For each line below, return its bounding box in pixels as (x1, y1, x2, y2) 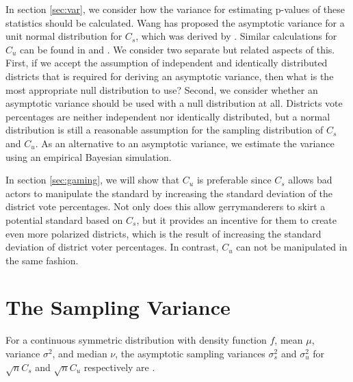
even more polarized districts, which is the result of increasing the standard (5, 226, 322, 240)
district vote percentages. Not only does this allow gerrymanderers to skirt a (5, 199, 326, 214)
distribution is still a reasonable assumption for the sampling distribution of (5, 123, 324, 137)
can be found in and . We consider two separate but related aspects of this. (20, 42, 335, 56)
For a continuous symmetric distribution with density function (5, 333, 267, 347)
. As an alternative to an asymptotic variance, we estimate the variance (35, 136, 335, 150)
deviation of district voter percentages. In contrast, (5, 240, 219, 254)
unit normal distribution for (5, 29, 122, 43)
